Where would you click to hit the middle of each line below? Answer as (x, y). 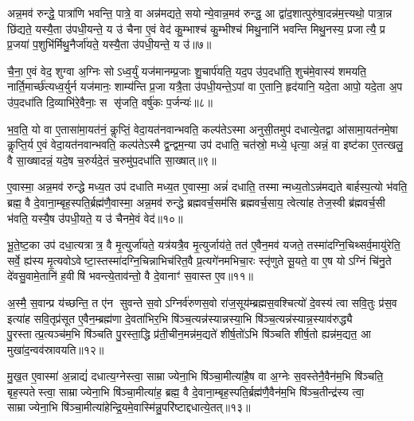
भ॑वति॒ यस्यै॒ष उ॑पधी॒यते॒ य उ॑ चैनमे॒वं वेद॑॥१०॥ (95, 218)
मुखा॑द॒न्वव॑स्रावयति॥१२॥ (56, 349)
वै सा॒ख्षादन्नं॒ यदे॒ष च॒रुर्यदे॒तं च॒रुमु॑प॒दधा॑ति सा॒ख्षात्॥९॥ (112, 160)
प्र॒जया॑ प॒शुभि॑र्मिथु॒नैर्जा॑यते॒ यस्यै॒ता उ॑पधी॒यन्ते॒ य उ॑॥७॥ (109, 44)
